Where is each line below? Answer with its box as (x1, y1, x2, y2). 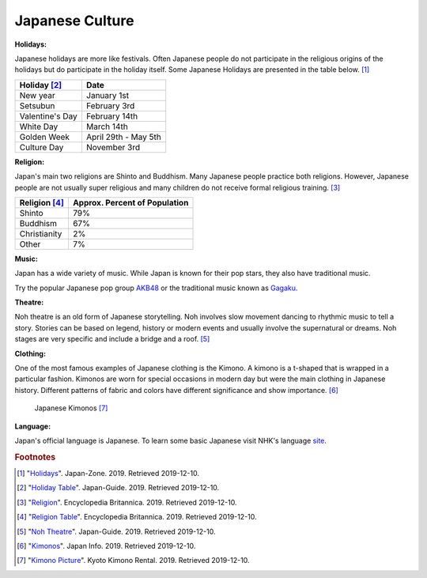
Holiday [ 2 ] (19, 79, 62, 90)
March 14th (85, 121, 128, 132)
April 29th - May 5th (85, 131, 161, 142)
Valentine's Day (19, 111, 78, 122)
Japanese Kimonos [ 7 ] (34, 403, 108, 413)
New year (19, 89, 55, 100)
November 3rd (85, 142, 141, 153)
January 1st (85, 89, 130, 100)
